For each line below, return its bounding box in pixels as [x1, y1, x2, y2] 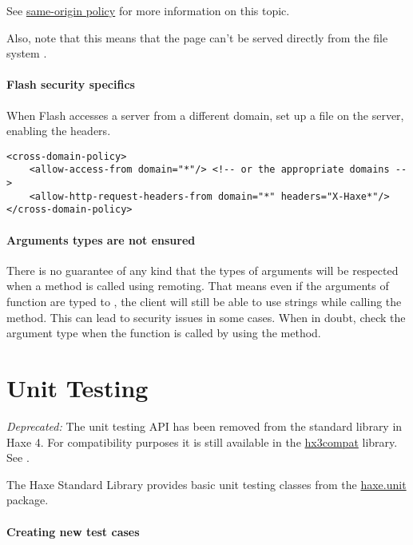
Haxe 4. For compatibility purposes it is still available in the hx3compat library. [6, 433, 398, 450]
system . [6, 45, 47, 62]
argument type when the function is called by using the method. [6, 324, 321, 341]
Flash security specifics [6, 76, 135, 93]
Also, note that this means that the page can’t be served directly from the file [6, 29, 388, 46]
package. [6, 491, 49, 508]
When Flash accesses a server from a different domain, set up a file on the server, [6, 106, 404, 123]
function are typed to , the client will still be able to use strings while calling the [6, 293, 402, 310]
